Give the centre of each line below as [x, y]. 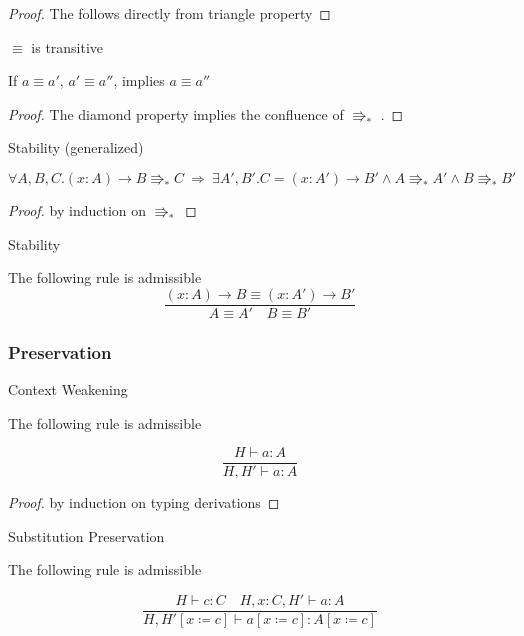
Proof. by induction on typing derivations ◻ [144, 502]
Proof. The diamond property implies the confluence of [176, 113]
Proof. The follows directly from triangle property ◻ [169, 13]
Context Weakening [68, 389]
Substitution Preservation [86, 535]
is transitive [67, 46]
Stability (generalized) [76, 147]
